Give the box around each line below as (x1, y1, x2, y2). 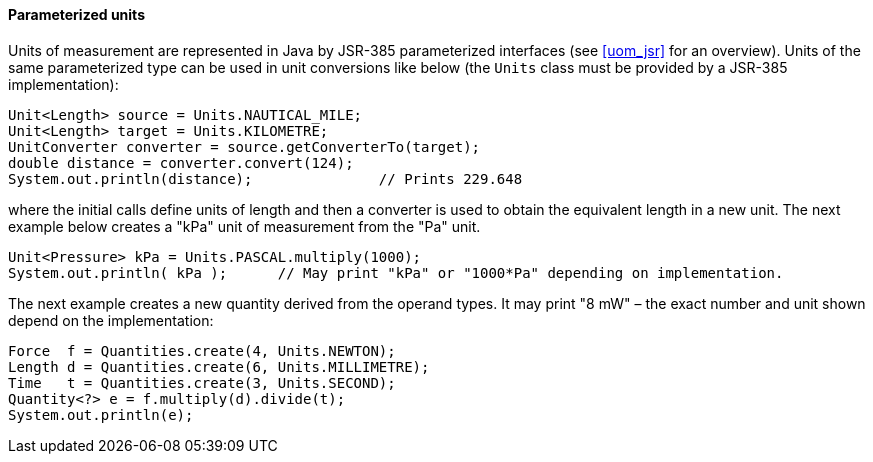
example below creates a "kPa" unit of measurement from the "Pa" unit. (8, 217, 481, 235)
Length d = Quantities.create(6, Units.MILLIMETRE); (8, 358, 430, 375)
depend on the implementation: (8, 311, 214, 329)
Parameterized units (8, 6, 145, 23)
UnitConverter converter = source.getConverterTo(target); (8, 138, 481, 155)
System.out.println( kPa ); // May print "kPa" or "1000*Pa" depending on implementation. (8, 264, 784, 281)
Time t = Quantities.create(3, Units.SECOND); (8, 374, 396, 391)
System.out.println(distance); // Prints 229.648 (8, 170, 523, 187)
